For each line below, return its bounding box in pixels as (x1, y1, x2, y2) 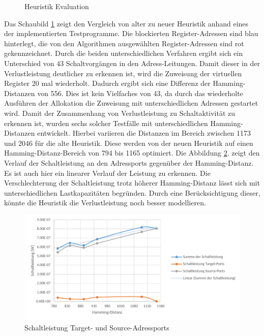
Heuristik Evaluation (24, 1, 89, 11)
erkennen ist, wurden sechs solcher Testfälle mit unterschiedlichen (4, 117, 208, 128)
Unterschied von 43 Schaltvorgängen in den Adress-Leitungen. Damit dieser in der (4, 57, 260, 68)
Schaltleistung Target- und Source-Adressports (24, 322, 169, 332)
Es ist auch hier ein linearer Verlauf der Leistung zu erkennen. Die (4, 167, 211, 178)
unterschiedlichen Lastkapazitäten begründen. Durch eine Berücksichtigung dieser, (4, 187, 260, 198)
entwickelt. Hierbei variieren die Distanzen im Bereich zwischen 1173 (37, 128, 251, 138)
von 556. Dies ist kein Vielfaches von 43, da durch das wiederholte (37, 87, 243, 98)
